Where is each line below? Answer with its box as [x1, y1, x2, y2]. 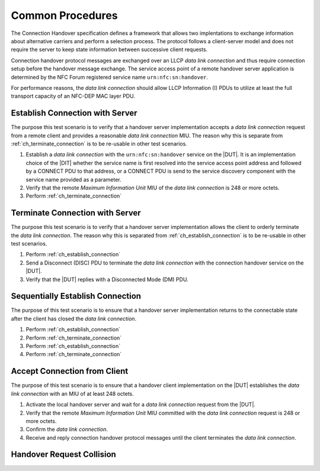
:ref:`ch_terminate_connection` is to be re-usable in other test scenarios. [11, 140, 188, 147]
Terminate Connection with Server [11, 208, 142, 218]
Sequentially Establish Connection [11, 291, 142, 301]
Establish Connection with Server [11, 108, 137, 118]
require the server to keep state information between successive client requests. [11, 46, 208, 53]
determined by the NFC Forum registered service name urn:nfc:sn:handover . [11, 73, 209, 80]
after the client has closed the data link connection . [11, 315, 136, 322]
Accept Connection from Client [11, 366, 129, 376]
